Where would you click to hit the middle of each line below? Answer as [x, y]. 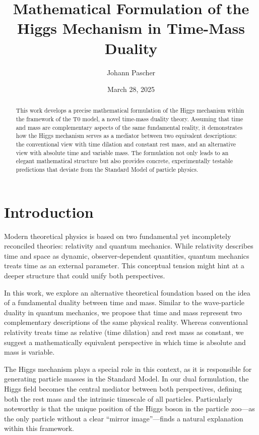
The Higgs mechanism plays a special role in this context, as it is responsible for [128, 369]
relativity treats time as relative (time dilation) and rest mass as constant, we [124, 332]
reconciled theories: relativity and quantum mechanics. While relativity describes [129, 246]
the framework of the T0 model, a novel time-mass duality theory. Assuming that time [129, 119]
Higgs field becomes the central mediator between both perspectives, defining [123, 388]
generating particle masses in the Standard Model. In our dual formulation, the [126, 379]
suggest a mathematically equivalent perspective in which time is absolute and [125, 342]
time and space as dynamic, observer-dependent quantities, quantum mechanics [127, 255]
